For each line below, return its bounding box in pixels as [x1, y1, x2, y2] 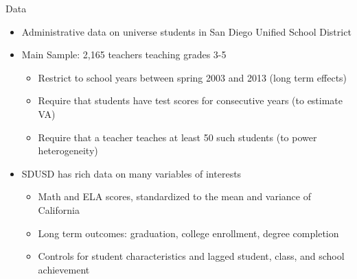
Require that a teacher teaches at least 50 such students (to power [38, 130, 317, 144]
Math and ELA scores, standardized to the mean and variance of [38, 189, 311, 204]
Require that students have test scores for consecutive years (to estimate [38, 93, 343, 108]
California [38, 202, 80, 217]
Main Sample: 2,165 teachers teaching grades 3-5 [21, 47, 227, 62]
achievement [38, 262, 90, 276]
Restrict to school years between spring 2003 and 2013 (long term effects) [38, 70, 347, 84]
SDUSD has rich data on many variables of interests [21, 166, 242, 180]
